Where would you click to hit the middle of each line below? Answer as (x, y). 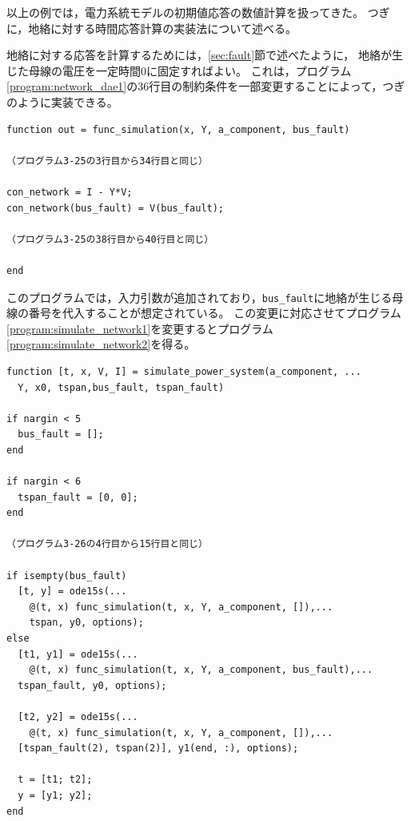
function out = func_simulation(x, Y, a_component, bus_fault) (178, 129)
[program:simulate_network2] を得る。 (101, 344)
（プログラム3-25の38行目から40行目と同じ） (110, 239)
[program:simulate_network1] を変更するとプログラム (140, 328)
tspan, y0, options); (86, 623)
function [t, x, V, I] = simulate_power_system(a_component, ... (184, 371)
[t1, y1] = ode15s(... (78, 654)
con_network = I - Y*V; (70, 192)
